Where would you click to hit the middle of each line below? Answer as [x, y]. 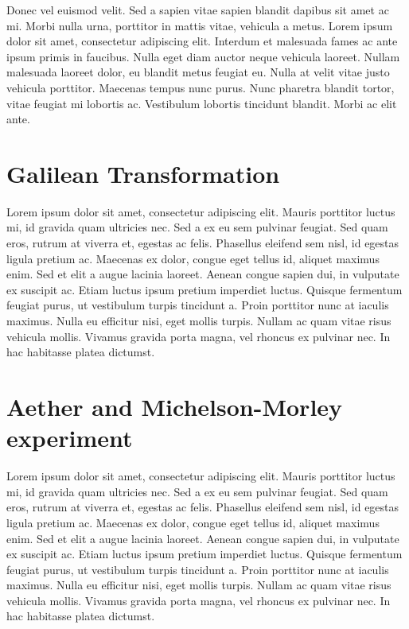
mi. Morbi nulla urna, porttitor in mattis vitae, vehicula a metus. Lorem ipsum [200, 25]
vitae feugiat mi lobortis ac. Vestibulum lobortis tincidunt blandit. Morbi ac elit [202, 103]
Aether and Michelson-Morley [175, 406]
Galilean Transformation [143, 173]
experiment [70, 438]
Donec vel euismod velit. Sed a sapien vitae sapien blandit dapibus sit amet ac [198, 10]
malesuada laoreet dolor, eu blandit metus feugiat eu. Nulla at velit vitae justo [198, 72]
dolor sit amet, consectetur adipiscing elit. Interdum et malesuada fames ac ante [202, 41]
